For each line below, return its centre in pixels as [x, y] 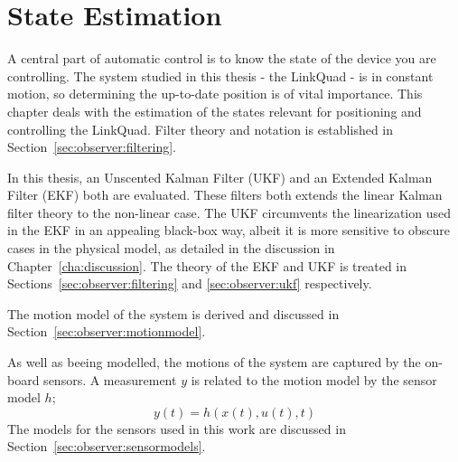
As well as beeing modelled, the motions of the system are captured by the [214, 362]
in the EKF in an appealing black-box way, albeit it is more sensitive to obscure [229, 230]
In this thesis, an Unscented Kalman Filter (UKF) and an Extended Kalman [220, 177]
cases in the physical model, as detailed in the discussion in [171, 248]
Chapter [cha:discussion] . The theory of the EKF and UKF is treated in [207, 265]
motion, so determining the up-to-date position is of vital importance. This [215, 94]
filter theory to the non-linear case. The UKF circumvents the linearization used [229, 212]
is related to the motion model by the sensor [314, 379]
